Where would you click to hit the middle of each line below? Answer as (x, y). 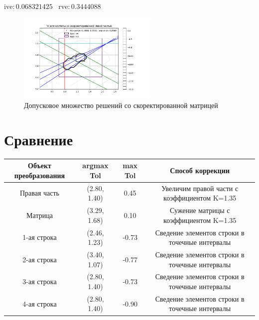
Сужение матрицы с (200, 210)
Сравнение (39, 139)
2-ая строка (40, 259)
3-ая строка (40, 281)
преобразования (40, 175)
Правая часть (40, 193)
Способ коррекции (200, 170)
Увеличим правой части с (200, 188)
